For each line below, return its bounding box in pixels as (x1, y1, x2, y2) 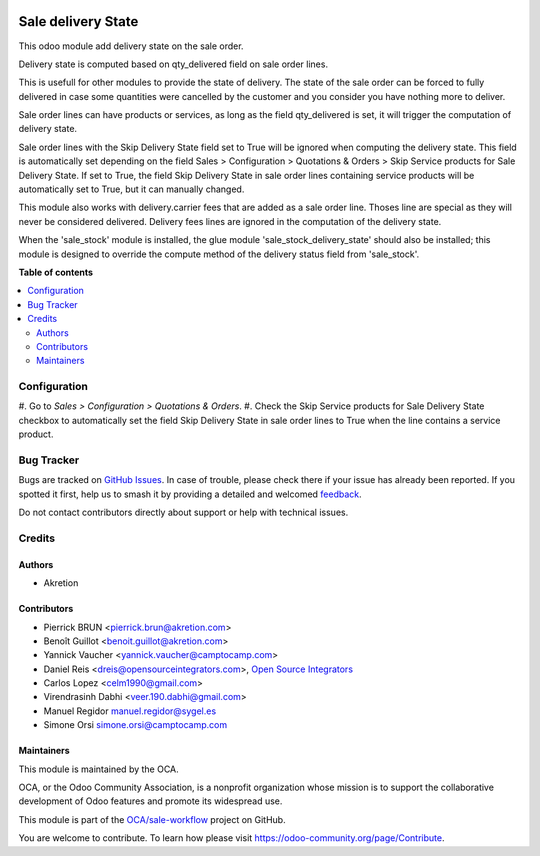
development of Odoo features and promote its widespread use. (18, 795, 283, 807)
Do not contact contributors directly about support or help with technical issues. (18, 506, 349, 519)
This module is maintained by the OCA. (18, 763, 179, 775)
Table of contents (18, 266, 94, 278)
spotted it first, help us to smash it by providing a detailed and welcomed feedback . (18, 488, 362, 500)
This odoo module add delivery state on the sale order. (18, 40, 244, 52)
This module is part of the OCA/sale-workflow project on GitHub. (18, 813, 286, 825)
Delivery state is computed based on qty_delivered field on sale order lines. (18, 58, 329, 70)
